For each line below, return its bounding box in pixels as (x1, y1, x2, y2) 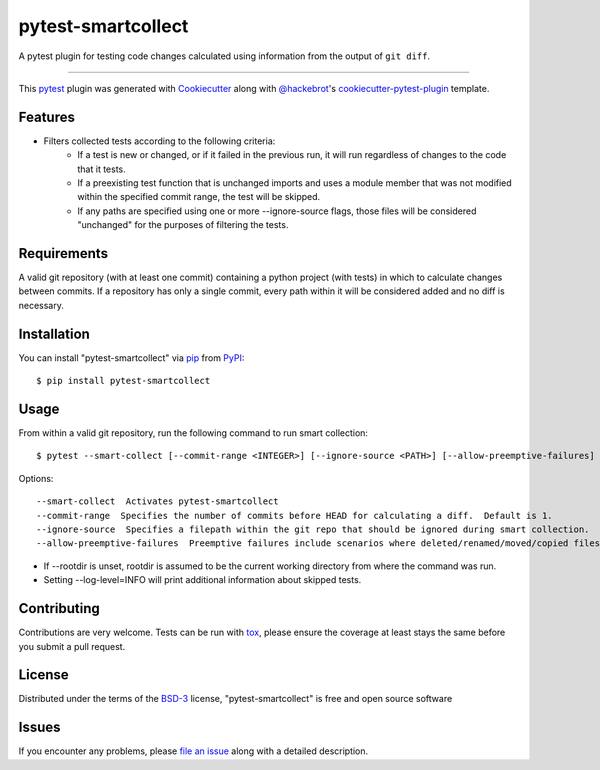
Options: (18, 472, 54, 484)
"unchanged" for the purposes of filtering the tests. (77, 219, 289, 231)
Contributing (18, 600, 100, 617)
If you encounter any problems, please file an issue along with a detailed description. (18, 745, 369, 757)
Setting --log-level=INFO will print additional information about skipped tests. (43, 574, 362, 586)
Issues (18, 719, 61, 736)
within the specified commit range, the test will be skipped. (77, 191, 321, 203)
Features (18, 108, 75, 125)
